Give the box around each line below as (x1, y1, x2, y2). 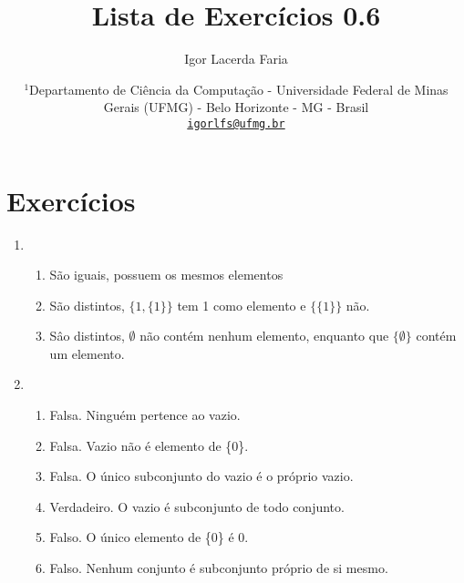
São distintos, (49, 295, 125, 314)
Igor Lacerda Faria (184, 49, 288, 68)
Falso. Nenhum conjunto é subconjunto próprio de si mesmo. (49, 558, 388, 578)
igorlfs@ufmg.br (187, 117, 285, 130)
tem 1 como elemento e (177, 295, 306, 314)
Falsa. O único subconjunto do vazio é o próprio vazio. (49, 466, 354, 486)
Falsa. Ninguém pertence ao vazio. (49, 405, 241, 424)
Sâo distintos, (49, 326, 125, 345)
